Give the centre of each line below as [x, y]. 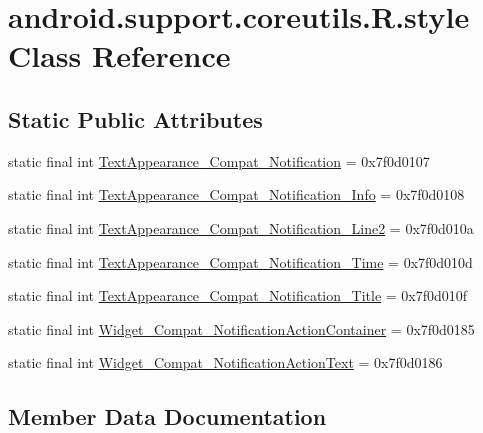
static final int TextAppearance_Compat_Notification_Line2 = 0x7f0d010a [241, 227]
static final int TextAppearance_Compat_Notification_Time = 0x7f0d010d [240, 261]
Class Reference [119, 55]
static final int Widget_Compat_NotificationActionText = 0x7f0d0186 [225, 362]
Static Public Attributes [135, 118]
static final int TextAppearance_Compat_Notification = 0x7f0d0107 [219, 160]
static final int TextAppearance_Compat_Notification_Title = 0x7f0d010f [238, 295]
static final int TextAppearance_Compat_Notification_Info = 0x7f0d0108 [236, 194]
